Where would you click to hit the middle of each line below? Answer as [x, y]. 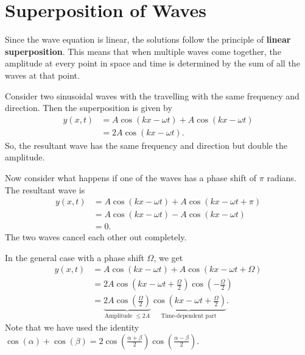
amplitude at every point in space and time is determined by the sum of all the [152, 63]
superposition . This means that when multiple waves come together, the [143, 51]
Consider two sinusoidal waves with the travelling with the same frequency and [152, 95]
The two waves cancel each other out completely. [96, 237]
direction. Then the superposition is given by [89, 108]
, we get [168, 257]
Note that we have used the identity [72, 327]
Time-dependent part [189, 316]
